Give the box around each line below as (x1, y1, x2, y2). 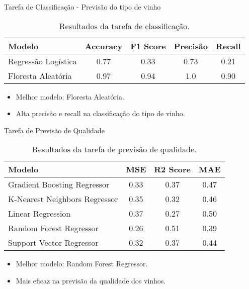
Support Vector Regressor (8, 237, 99, 249)
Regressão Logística (8, 55, 77, 67)
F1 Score (130, 40, 166, 52)
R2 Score (154, 163, 191, 175)
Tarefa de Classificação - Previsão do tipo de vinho (4, 2, 161, 12)
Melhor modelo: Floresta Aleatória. (16, 91, 124, 102)
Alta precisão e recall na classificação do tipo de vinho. (16, 108, 185, 119)
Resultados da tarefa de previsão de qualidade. (32, 143, 197, 155)
